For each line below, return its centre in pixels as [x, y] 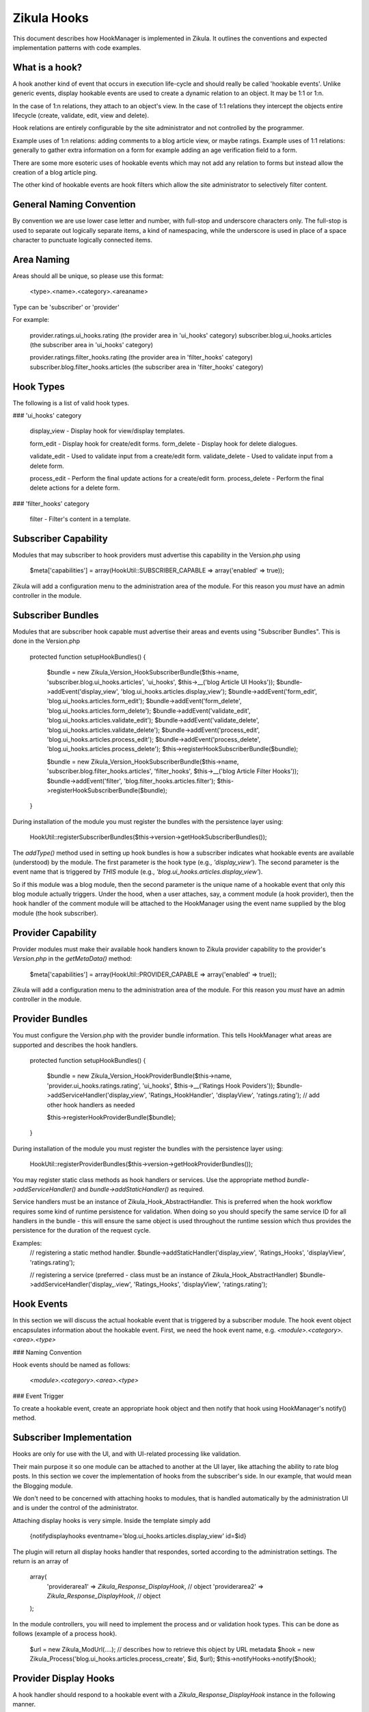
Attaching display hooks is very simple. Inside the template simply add [112, 1520]
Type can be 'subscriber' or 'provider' [66, 307]
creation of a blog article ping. [55, 172]
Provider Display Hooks [64, 1678]
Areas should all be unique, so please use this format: [88, 276]
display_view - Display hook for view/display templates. [107, 431]
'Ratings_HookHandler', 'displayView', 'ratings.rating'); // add [234, 1095]
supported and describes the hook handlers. [75, 1045]
